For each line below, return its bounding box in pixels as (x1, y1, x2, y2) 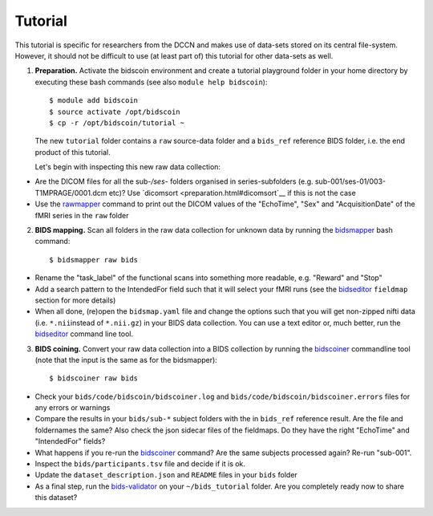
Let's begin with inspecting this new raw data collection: (34, 162, 221, 172)
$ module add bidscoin (49, 96, 139, 105)
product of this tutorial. (34, 147, 111, 156)
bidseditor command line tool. (34, 329, 134, 339)
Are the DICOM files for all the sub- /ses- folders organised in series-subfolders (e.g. (34, 177, 314, 186)
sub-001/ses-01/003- (314, 177, 386, 186)
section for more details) (34, 295, 116, 305)
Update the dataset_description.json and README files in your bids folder (34, 470, 298, 480)
